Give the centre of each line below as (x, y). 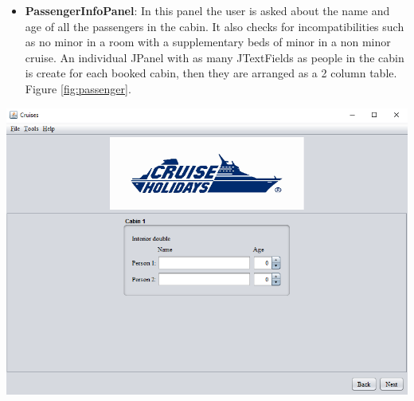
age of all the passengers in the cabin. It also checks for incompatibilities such (215, 26)
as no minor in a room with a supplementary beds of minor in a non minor (208, 42)
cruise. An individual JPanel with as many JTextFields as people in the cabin (215, 57)
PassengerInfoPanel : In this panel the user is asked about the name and (207, 10)
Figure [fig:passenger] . (78, 88)
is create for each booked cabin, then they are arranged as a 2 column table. (211, 73)
